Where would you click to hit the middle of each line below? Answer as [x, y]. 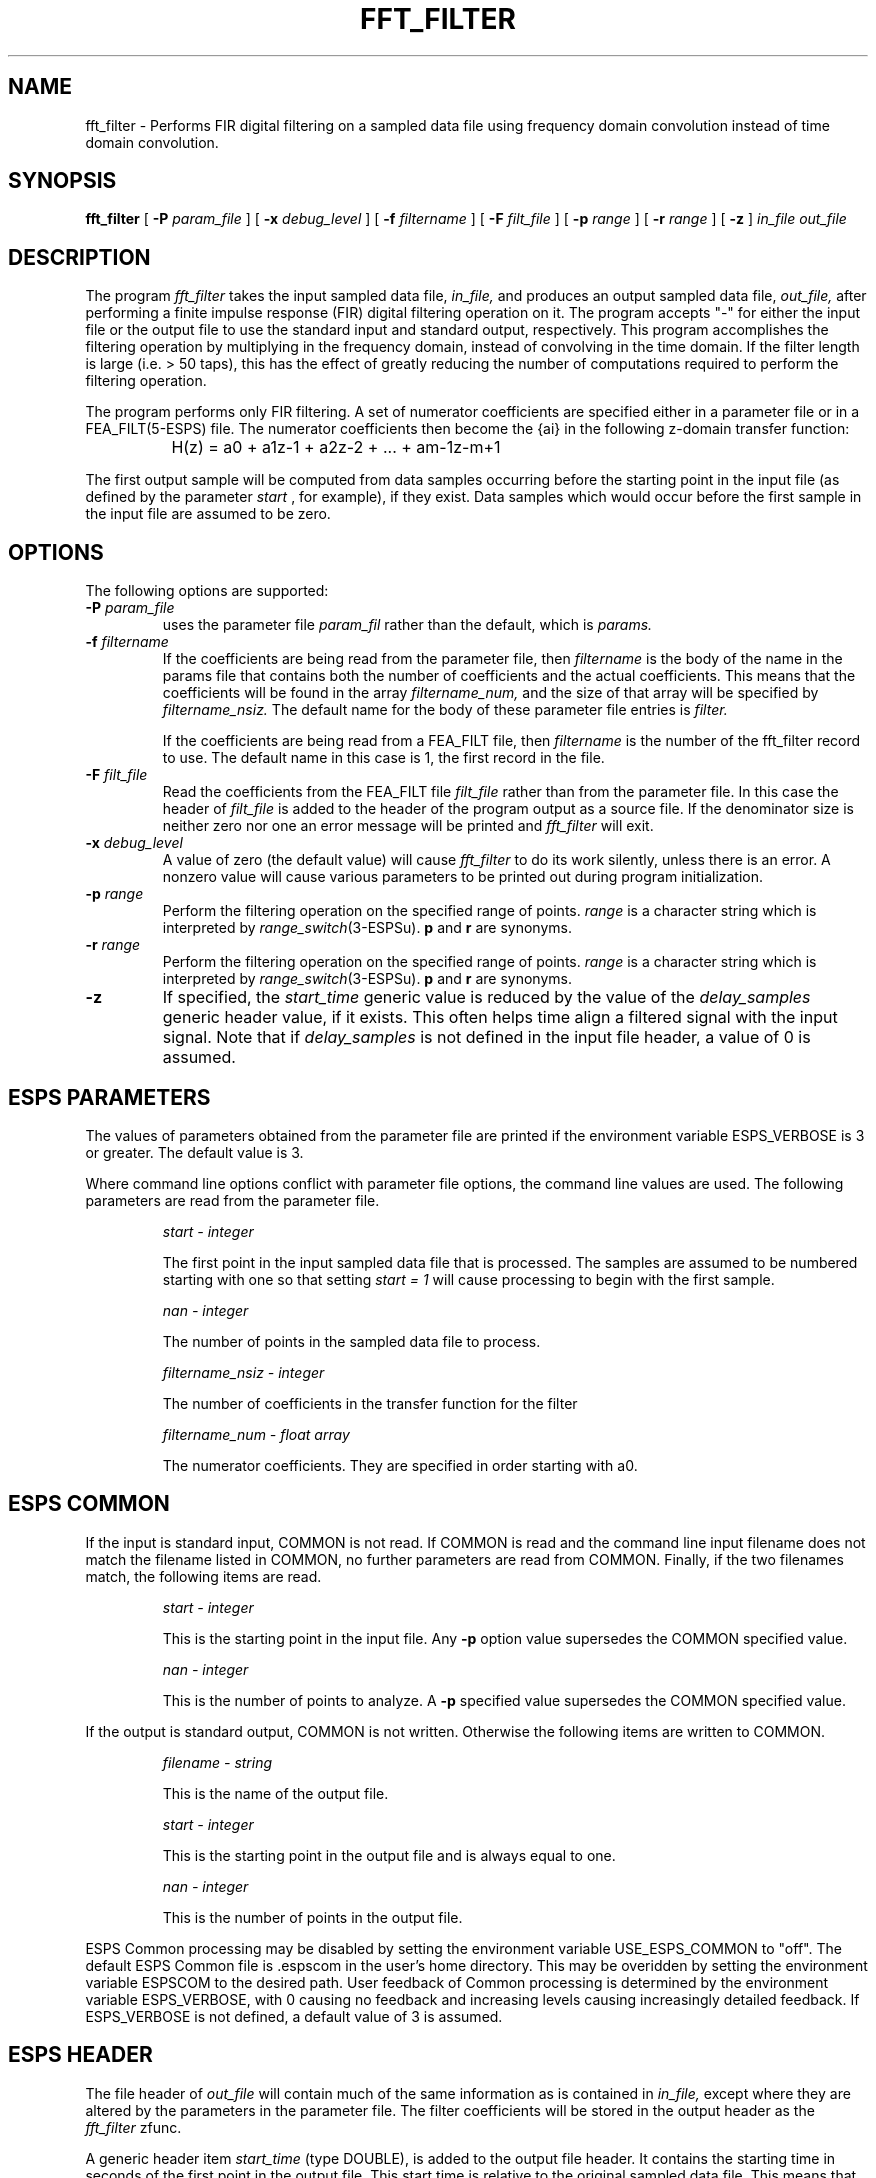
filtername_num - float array [256, 1434]
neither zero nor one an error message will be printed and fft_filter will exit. [408, 826]
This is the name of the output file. [275, 1793]
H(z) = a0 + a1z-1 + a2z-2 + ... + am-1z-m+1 [336, 447]
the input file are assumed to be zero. [208, 514]
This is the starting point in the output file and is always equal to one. [389, 1855]
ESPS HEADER [80, 2055]
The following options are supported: [207, 591]
